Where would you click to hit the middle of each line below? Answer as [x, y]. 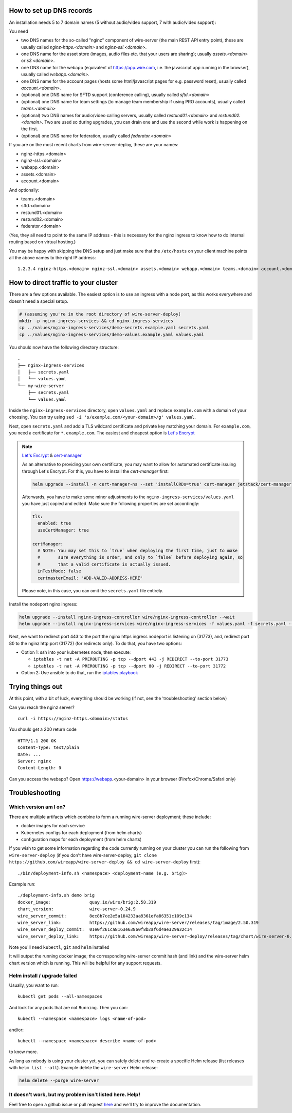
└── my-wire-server [41, 386]
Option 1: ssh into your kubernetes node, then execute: [76, 652]
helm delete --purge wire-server [59, 1081]
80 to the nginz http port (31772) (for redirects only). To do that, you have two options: [95, 643]
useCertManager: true [63, 530]
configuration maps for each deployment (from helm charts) [82, 839]
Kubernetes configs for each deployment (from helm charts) [82, 832]
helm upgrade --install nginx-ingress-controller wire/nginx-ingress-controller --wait [127, 617]
